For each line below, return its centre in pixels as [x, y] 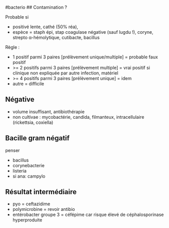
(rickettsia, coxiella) [33, 122]
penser [13, 150]
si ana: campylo [29, 176]
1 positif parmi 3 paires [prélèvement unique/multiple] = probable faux [85, 57]
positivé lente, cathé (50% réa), [45, 27]
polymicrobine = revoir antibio [44, 209]
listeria [19, 171]
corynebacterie [29, 165]
